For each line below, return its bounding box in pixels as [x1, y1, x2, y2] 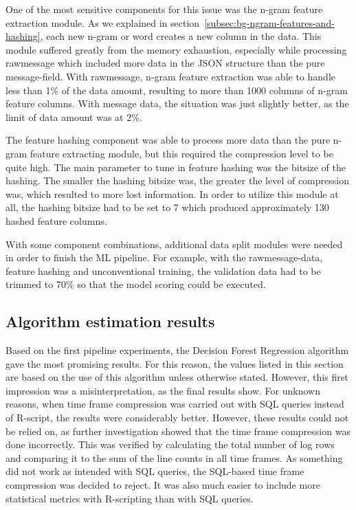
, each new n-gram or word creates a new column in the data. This [40, 29, 322, 43]
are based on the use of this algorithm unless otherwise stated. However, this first [5, 370, 348, 384]
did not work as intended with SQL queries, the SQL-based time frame [5, 464, 304, 478]
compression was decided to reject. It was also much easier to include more [5, 478, 320, 492]
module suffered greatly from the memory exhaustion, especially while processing [5, 42, 347, 56]
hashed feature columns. [5, 213, 107, 228]
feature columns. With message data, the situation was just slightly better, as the [5, 96, 349, 111]
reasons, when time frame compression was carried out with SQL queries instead [5, 397, 344, 411]
